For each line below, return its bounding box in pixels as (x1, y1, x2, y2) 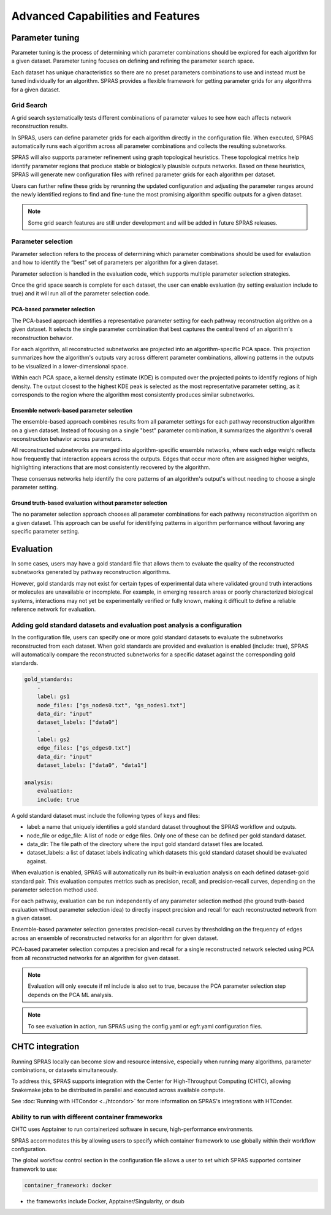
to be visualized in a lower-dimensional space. (11, 362, 129, 370)
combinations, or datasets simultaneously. (11, 1066, 118, 1074)
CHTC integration (11, 1041, 80, 1052)
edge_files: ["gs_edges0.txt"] (37, 745, 131, 751)
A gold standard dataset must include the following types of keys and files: (11, 812, 200, 819)
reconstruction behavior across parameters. (11, 435, 123, 443)
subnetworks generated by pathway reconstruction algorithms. (11, 569, 171, 576)
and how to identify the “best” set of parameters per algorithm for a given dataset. (11, 258, 219, 266)
